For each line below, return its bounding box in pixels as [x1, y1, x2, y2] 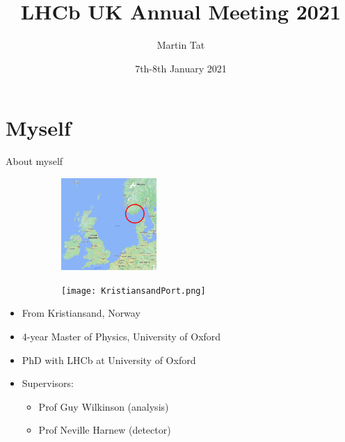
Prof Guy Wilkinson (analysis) [38, 399, 169, 413]
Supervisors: [22, 376, 74, 390]
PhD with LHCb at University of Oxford [22, 352, 196, 367]
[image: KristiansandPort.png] [61, 285, 206, 296]
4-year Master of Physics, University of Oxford [22, 329, 221, 343]
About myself [6, 154, 63, 168]
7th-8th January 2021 [135, 61, 227, 75]
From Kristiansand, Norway [22, 306, 141, 320]
